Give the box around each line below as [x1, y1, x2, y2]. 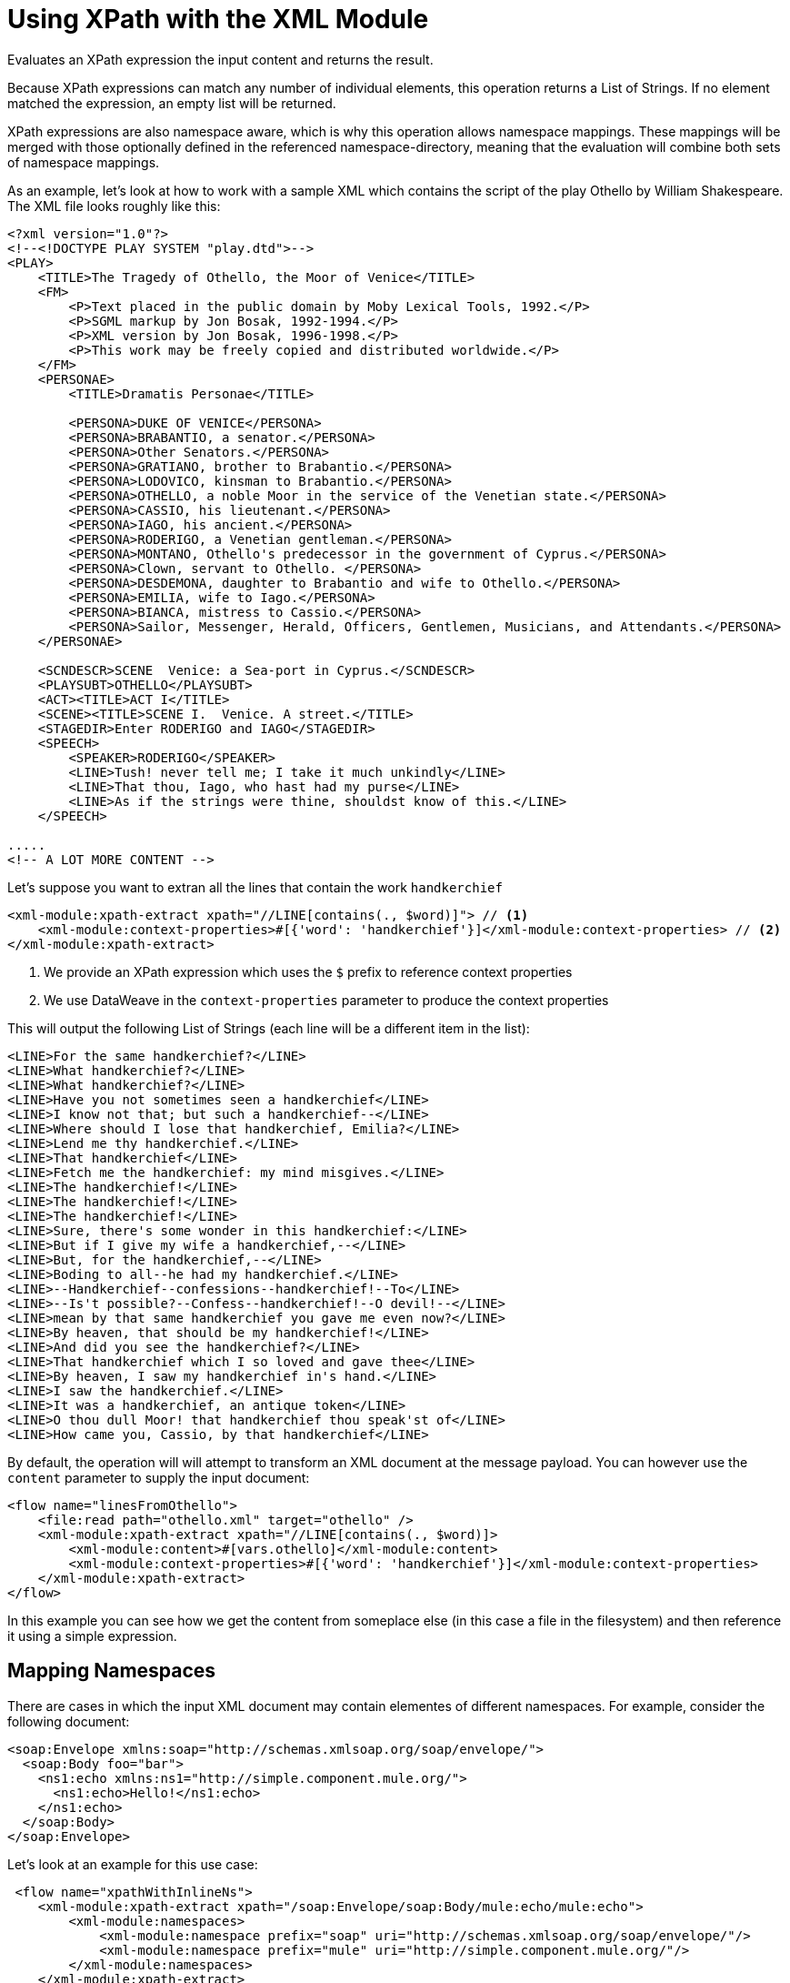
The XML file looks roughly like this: [7, 197, 221, 214]
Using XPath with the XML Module [7, 4, 429, 35]
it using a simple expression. [7, 1627, 177, 1644]
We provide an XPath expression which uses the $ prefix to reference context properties [44, 963, 573, 980]
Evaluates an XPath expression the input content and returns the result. [7, 51, 434, 67]
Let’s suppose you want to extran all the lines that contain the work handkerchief [7, 879, 503, 895]
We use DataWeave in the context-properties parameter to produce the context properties [44, 991, 609, 1008]
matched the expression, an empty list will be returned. [7, 95, 336, 111]
